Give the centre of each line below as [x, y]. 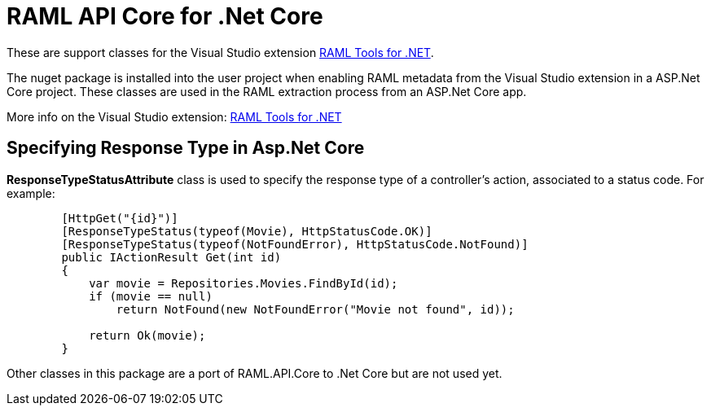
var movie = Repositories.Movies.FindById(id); [244, 283]
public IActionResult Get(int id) [171, 257]
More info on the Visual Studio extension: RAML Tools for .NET [174, 116]
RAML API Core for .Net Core [165, 16]
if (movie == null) [151, 296]
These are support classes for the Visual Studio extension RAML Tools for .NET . [220, 52]
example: [31, 193]
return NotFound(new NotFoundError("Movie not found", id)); [315, 309]
